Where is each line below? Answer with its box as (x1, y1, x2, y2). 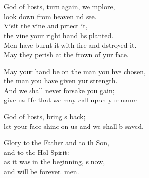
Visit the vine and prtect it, (4, 21, 88, 31)
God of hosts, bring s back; (4, 111, 86, 121)
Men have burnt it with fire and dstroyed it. (4, 40, 137, 50)
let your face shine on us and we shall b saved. (4, 121, 144, 131)
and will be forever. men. (4, 166, 79, 176)
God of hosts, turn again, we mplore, (4, 1, 115, 11)
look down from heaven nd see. (4, 11, 97, 21)
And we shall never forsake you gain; (4, 85, 115, 95)
